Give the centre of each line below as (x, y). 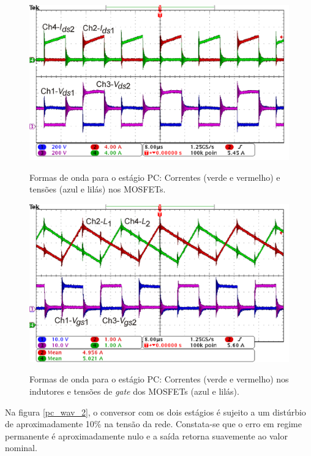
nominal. (21, 448)
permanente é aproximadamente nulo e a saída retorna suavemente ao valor (146, 435)
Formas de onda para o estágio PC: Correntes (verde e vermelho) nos (159, 379)
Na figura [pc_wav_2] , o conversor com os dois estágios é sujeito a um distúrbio (155, 412)
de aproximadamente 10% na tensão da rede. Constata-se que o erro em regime (153, 424)
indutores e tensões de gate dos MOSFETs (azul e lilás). (134, 391)
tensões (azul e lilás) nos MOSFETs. (98, 189)
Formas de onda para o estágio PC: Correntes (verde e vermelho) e (155, 177)
